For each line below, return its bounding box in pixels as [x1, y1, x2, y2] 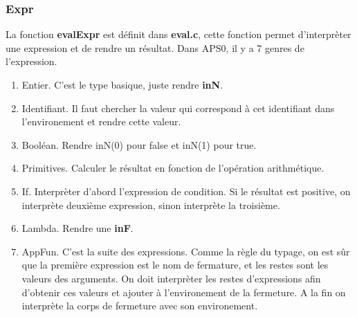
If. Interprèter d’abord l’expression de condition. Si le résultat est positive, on [21, 183, 351, 198]
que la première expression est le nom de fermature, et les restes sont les [21, 257, 329, 272]
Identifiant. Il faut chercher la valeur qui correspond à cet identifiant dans [21, 100, 335, 115]
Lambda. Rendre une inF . [21, 221, 134, 235]
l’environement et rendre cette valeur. [21, 114, 181, 129]
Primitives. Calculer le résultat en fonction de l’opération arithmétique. [21, 161, 324, 175]
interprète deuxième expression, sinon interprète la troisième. [21, 197, 280, 212]
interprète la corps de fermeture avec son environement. [21, 298, 258, 313]
